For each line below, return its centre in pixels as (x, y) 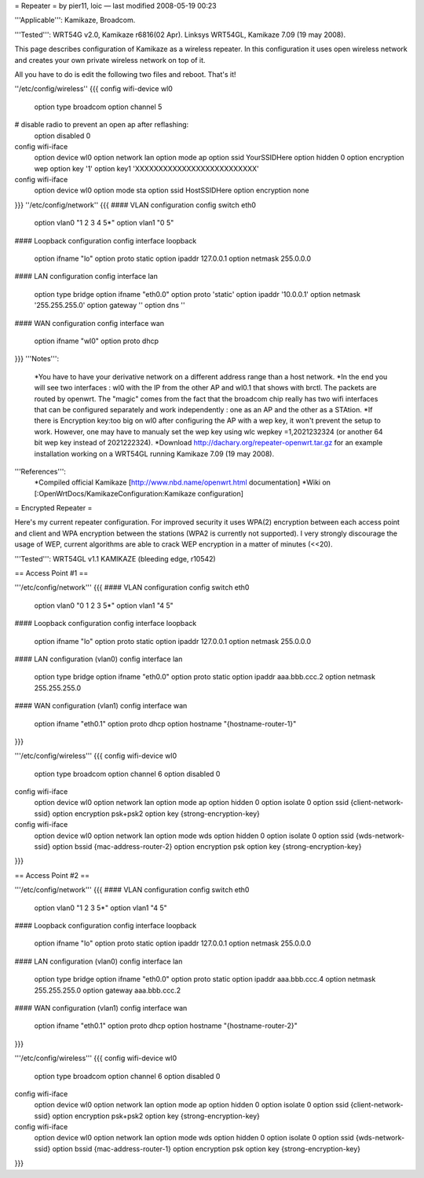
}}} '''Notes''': (37, 359)
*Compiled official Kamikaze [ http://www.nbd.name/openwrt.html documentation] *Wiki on (183, 482)
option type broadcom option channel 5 (98, 107)
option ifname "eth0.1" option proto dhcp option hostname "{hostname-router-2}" (166, 1026)
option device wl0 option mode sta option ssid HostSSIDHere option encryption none (172, 190)
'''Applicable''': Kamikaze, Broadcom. (75, 20)
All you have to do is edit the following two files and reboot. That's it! (125, 74)
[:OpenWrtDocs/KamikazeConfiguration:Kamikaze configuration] (139, 493)
